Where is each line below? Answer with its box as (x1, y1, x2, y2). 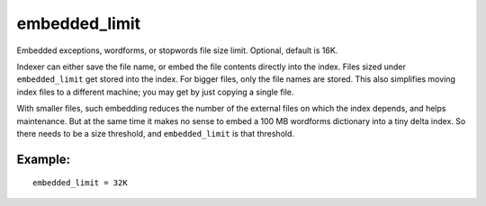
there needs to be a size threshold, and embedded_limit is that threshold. (16, 128, 295, 139)
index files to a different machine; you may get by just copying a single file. (16, 86, 294, 97)
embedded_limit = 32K (32, 178, 128, 188)
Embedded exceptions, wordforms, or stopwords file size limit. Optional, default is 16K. (16, 45, 338, 56)
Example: (16, 151, 71, 166)
